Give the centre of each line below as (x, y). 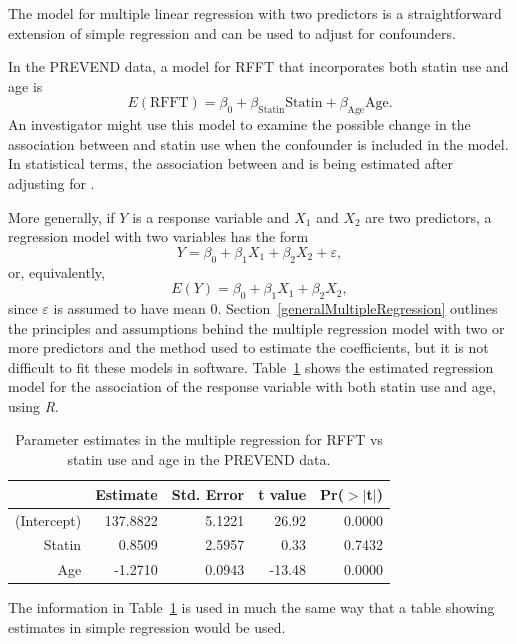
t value (282, 493)
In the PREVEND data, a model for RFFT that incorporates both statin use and (258, 66)
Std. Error (208, 493)
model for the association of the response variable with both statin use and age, (252, 386)
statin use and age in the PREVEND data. (199, 459)
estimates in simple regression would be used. (147, 626)
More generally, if (61, 216)
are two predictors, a (428, 216)
